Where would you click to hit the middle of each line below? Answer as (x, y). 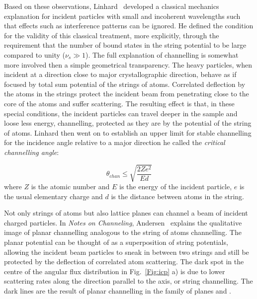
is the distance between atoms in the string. (177, 196)
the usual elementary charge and (53, 196)
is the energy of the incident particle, (175, 187)
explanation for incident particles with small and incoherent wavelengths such (122, 16)
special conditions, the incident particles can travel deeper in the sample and (121, 113)
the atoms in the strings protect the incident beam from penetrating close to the (127, 94)
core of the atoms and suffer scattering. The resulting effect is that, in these (119, 103)
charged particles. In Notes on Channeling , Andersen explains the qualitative (123, 222)
